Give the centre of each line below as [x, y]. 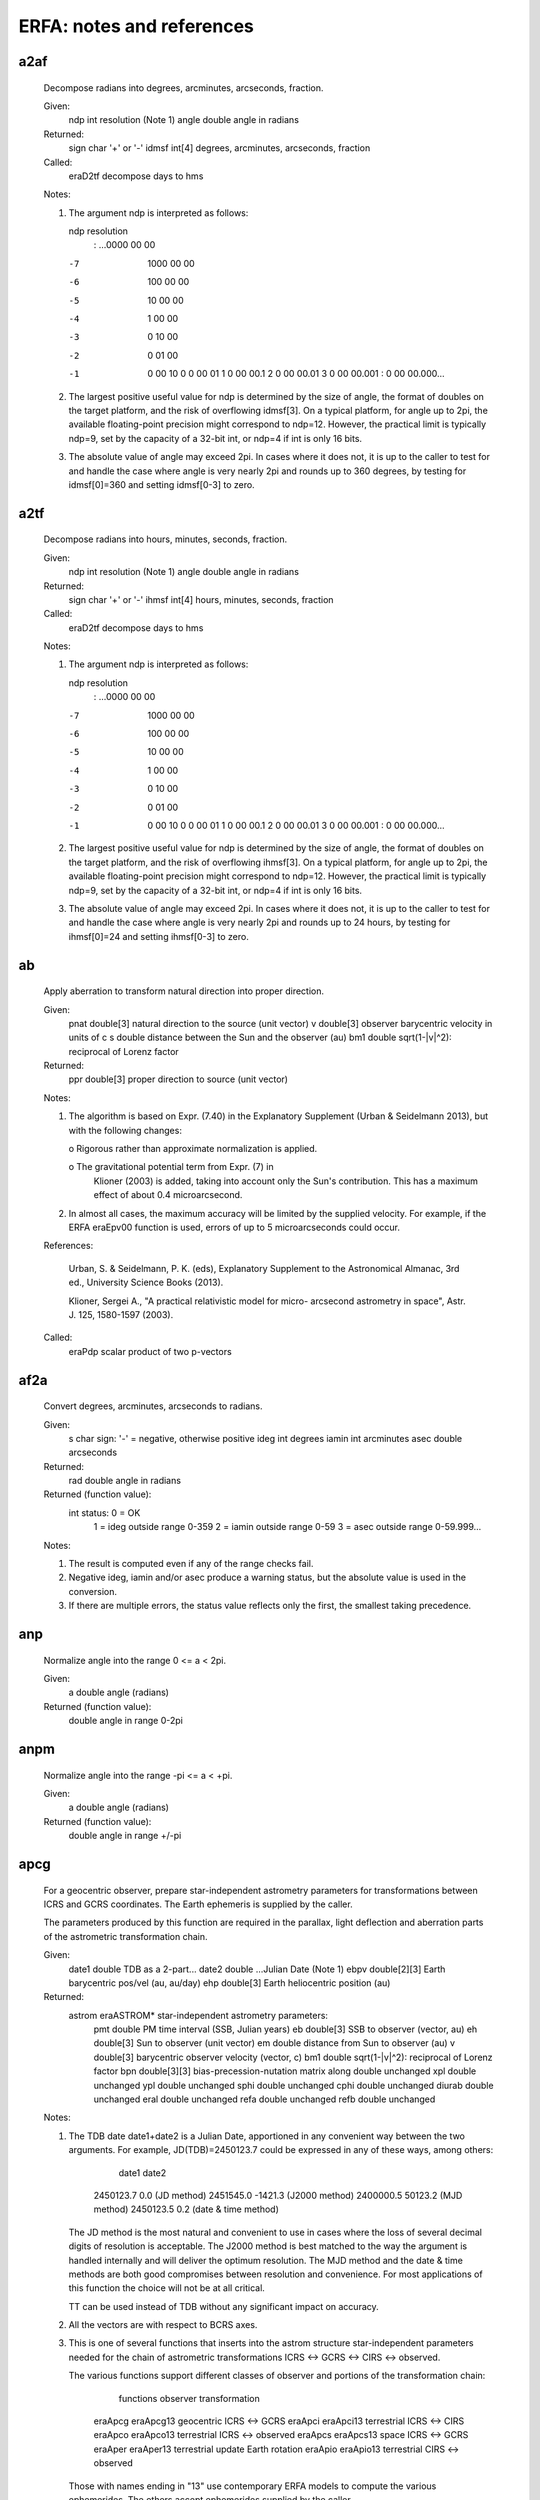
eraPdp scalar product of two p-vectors [150, 1351]
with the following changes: [125, 1130]
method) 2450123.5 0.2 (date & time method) [186, 2209]
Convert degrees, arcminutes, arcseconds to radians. [153, 1406]
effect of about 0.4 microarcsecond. [168, 1195]
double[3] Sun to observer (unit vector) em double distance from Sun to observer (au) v [274, 2043]
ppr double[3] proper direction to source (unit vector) [178, 1079]
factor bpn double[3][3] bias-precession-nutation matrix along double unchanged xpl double [285, 2071]
